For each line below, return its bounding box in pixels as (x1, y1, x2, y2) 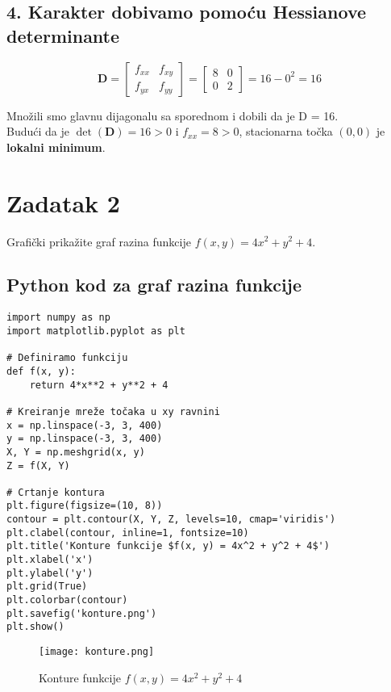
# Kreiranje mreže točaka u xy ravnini (6, 405, 220, 417)
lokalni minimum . (6, 138, 106, 155)
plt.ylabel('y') (6, 567, 94, 579)
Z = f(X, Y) (6, 459, 70, 472)
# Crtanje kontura (6, 486, 105, 498)
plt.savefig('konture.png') (6, 607, 157, 619)
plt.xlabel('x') (6, 554, 94, 566)
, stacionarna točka (239, 123, 333, 140)
